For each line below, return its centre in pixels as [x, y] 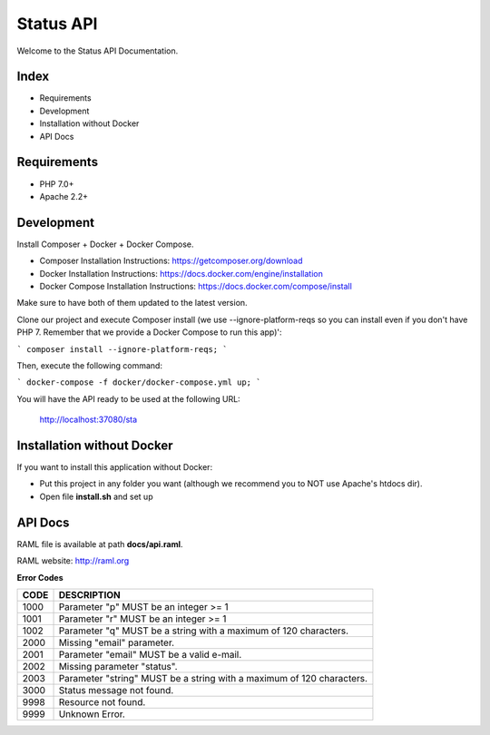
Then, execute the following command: [90, 365]
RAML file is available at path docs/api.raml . [100, 544]
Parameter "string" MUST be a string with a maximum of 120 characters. [213, 678]
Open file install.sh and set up [96, 496]
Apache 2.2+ [64, 196]
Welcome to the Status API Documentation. [98, 51]
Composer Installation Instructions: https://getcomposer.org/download [171, 261]
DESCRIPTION [90, 594]
